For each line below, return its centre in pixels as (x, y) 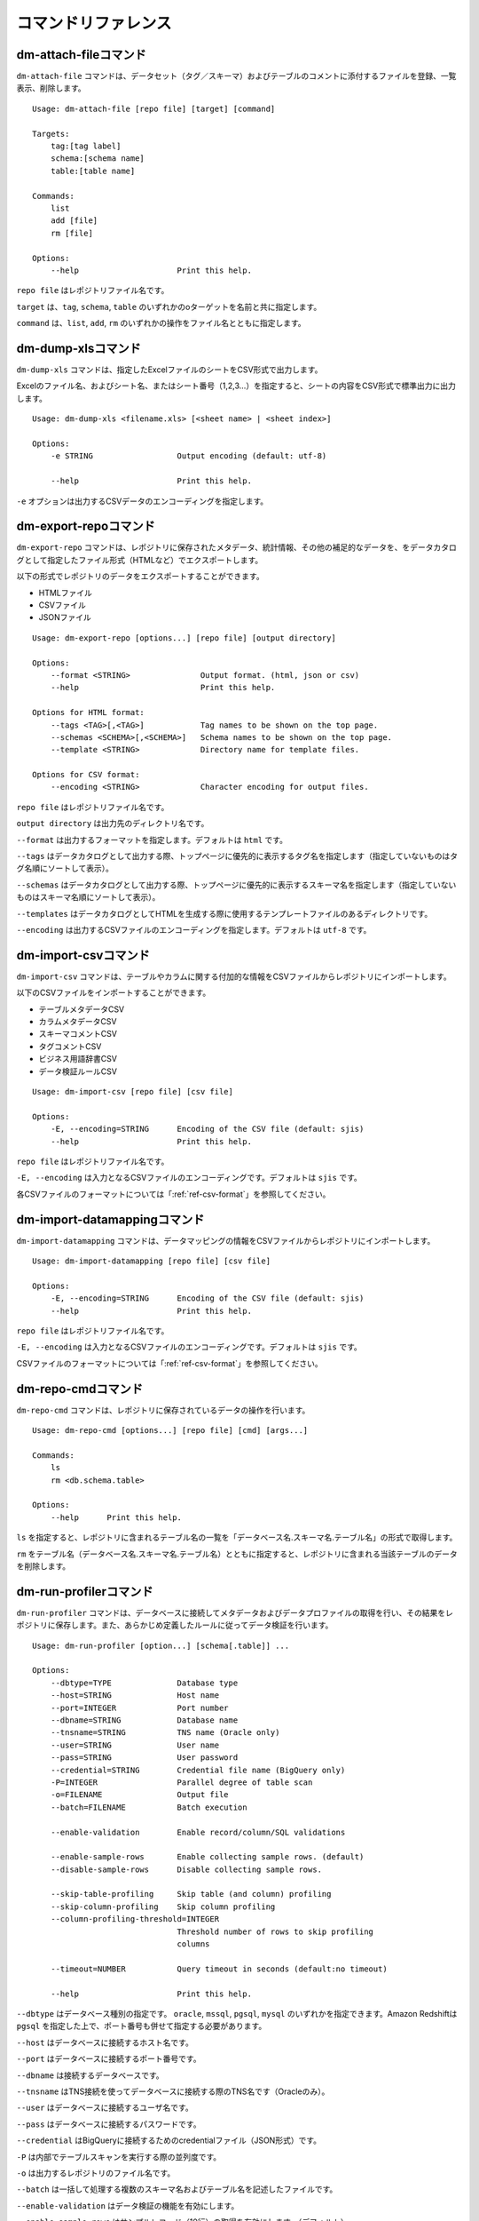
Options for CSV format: (86, 775)
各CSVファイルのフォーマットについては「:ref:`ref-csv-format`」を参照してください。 (173, 1194)
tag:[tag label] (86, 146)
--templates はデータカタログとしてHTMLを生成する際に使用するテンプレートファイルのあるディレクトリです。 (224, 913)
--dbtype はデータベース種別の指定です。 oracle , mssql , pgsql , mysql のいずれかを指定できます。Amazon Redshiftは (237, 2013)
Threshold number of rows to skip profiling (275, 1931)
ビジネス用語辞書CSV (78, 1059)
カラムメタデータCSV (78, 1022)
